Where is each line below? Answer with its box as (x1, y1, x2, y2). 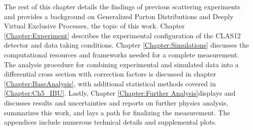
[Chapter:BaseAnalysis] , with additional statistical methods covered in (4, 78, 216, 88)
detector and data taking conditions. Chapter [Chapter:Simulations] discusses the (4, 40, 249, 50)
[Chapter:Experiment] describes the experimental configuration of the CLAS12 (4, 30, 241, 40)
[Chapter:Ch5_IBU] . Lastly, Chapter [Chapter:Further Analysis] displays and (4, 88, 236, 98)
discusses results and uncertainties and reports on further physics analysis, (4, 97, 228, 107)
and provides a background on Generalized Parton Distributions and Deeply (4, 11, 234, 21)
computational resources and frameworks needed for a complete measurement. (4, 49, 239, 59)
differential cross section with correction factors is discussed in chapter (4, 69, 216, 79)
